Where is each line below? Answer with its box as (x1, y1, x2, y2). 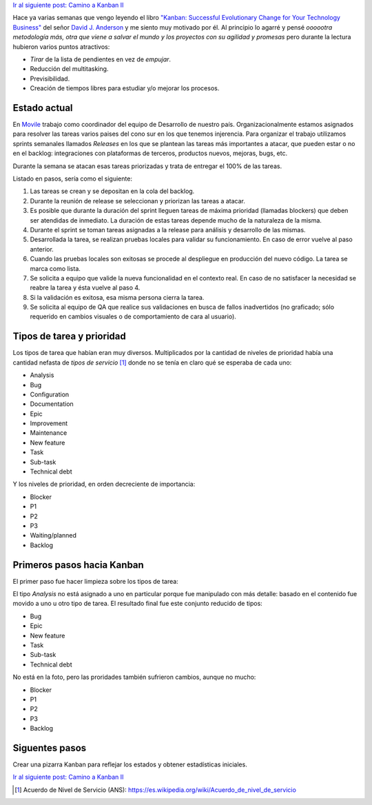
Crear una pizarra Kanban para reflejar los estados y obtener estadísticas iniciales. (12, 760, 247, 768)
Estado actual (12, 102, 73, 114)
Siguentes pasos (12, 742, 87, 754)
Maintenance (30, 429, 68, 437)
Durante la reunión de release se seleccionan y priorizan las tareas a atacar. (30, 196, 246, 205)
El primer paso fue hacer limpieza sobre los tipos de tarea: (12, 577, 178, 585)
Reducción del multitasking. (30, 65, 109, 73)
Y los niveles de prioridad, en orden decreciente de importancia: (12, 480, 196, 489)
